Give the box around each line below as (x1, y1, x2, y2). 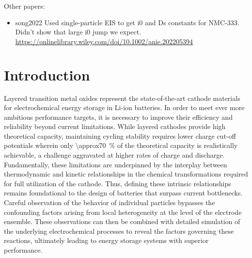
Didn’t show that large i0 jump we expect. (15, 27, 142, 37)
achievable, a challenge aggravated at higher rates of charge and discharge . (4, 150, 225, 160)
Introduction (4, 64, 90, 84)
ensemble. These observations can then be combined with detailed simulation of (4, 216, 240, 226)
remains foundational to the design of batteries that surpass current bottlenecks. (4, 188, 243, 198)
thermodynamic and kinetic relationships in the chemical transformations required (4, 169, 248, 179)
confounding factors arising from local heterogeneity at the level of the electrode (4, 207, 242, 217)
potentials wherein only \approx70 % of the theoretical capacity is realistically (4, 140, 238, 150)
